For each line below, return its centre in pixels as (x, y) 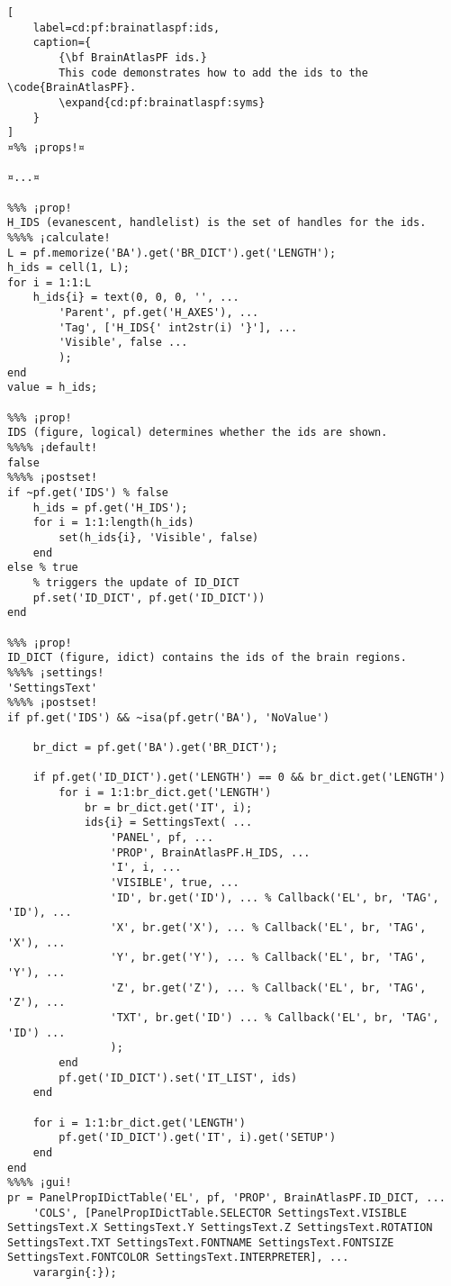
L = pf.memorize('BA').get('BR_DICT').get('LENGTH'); (172, 253)
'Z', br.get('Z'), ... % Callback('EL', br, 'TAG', (268, 987)
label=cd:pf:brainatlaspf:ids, (126, 27)
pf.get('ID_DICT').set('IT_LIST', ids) (178, 1078)
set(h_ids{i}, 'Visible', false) (159, 537)
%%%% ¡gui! (40, 1183)
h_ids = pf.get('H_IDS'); (110, 507)
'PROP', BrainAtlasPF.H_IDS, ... (210, 852)
